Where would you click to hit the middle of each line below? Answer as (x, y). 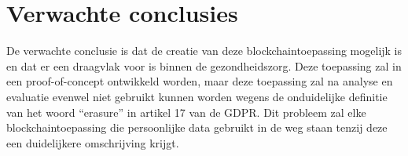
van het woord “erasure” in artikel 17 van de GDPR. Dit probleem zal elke (186, 112)
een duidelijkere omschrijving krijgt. (93, 142)
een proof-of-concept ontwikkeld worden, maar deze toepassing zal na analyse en (200, 81)
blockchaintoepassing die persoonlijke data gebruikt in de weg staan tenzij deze (197, 127)
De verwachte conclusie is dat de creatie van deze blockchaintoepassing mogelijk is (204, 51)
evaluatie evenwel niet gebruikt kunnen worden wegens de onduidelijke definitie (197, 96)
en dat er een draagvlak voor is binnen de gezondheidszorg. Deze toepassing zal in (204, 65)
